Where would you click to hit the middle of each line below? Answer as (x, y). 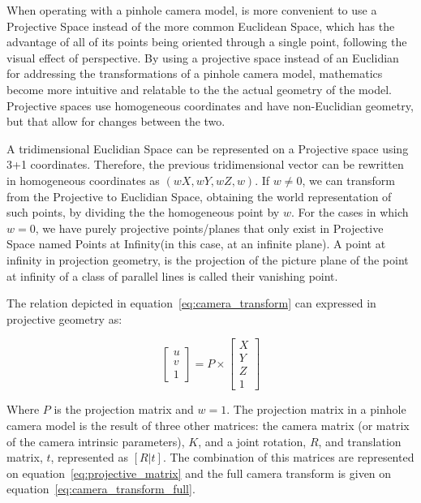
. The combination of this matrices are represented (288, 457)
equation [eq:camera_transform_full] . (101, 489)
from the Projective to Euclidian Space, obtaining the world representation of (199, 196)
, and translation (360, 441)
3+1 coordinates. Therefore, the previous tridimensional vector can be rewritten (205, 164)
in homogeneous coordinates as (83, 180)
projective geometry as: (64, 318)
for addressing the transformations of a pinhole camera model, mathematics (195, 73)
